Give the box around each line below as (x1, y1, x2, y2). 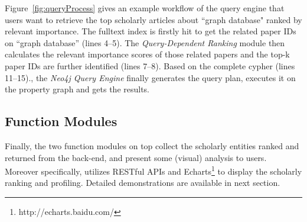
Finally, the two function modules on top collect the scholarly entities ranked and (5, 139, 299, 152)
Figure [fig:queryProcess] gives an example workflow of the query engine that (5, 2, 285, 14)
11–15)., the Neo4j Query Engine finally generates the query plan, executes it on (5, 71, 296, 83)
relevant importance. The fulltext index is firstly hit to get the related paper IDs (5, 25, 296, 37)
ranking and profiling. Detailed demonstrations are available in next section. (5, 176, 280, 189)
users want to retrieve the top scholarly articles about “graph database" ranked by (5, 13, 302, 25)
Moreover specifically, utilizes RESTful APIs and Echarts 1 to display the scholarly (5, 163, 302, 177)
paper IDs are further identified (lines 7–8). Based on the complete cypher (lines (5, 59, 295, 72)
